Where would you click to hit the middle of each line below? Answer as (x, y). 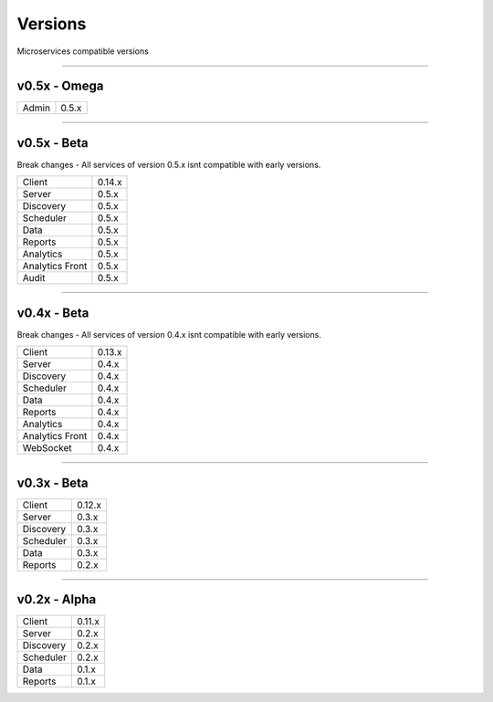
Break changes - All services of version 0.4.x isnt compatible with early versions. (169, 334)
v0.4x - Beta (53, 313)
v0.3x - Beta (52, 482)
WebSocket (47, 448)
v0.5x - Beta (52, 143)
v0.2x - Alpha (57, 599)
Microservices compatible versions (83, 51)
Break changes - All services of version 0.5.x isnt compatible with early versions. (169, 164)
